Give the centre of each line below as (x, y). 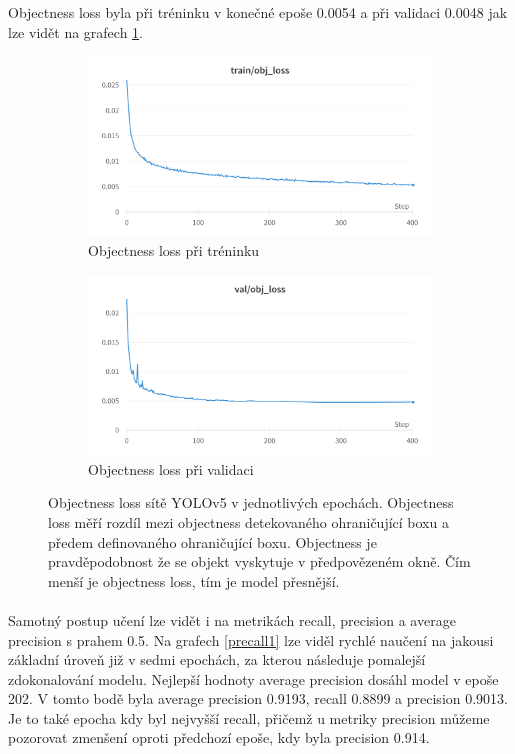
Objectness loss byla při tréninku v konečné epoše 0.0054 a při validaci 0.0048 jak (258, 12)
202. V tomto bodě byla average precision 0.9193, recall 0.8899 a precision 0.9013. (258, 698)
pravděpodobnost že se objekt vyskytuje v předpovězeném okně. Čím (259, 561)
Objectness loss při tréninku (174, 250)
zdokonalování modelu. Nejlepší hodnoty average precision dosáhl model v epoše (253, 678)
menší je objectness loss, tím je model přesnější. (194, 580)
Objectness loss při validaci (171, 468)
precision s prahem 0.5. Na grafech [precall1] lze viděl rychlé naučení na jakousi (251, 639)
